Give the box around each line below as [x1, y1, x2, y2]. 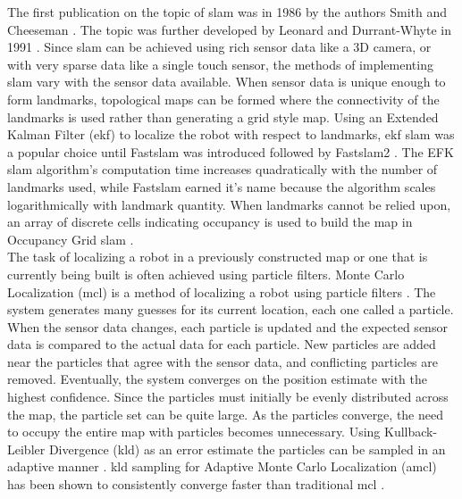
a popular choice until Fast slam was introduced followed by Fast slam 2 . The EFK [7, 142, 454, 161]
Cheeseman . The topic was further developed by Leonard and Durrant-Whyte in [7, 20, 451, 38]
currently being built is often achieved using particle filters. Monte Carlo [7, 264, 405, 283]
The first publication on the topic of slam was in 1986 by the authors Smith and [7, 3, 447, 21]
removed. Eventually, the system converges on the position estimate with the [7, 370, 428, 388]
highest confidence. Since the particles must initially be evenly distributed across [7, 387, 449, 406]
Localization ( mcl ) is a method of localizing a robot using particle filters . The [7, 282, 436, 301]
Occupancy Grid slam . [7, 229, 134, 248]
